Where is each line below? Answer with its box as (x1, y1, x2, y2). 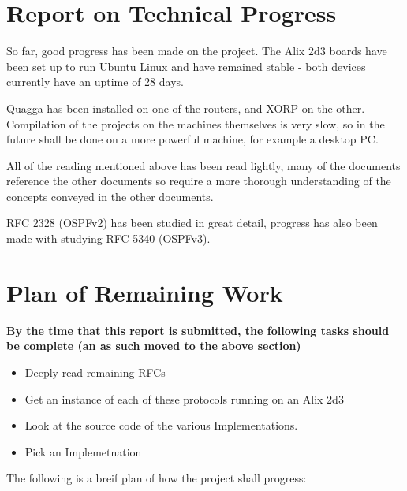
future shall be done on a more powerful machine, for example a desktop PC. (6, 131, 379, 147)
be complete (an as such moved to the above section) (6, 337, 301, 354)
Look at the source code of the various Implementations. (24, 417, 298, 433)
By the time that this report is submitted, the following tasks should (6, 322, 390, 338)
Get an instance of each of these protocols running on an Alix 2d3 (24, 390, 344, 407)
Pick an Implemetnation (24, 443, 142, 459)
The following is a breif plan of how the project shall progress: (6, 470, 307, 486)
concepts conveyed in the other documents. (6, 188, 214, 204)
